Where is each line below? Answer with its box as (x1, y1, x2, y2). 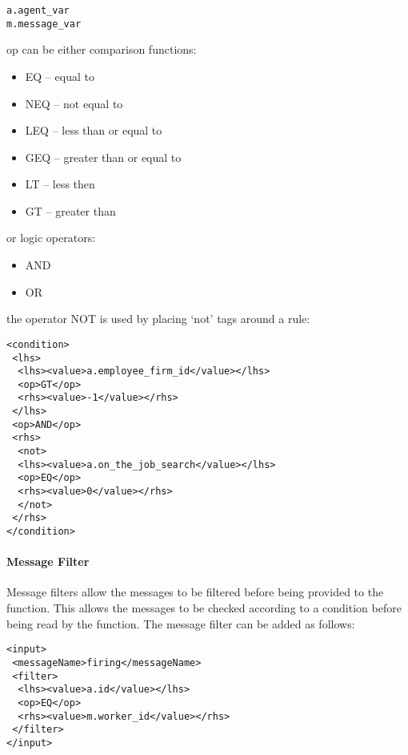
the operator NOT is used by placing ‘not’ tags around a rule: (6, 310, 310, 327)
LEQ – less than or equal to (25, 122, 162, 139)
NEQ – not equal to (25, 95, 123, 111)
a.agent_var (6, 5, 70, 16)
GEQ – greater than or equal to (25, 148, 182, 165)
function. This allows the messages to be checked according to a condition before (6, 600, 402, 616)
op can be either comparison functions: (6, 41, 197, 58)
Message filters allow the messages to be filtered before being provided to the (6, 583, 384, 600)
